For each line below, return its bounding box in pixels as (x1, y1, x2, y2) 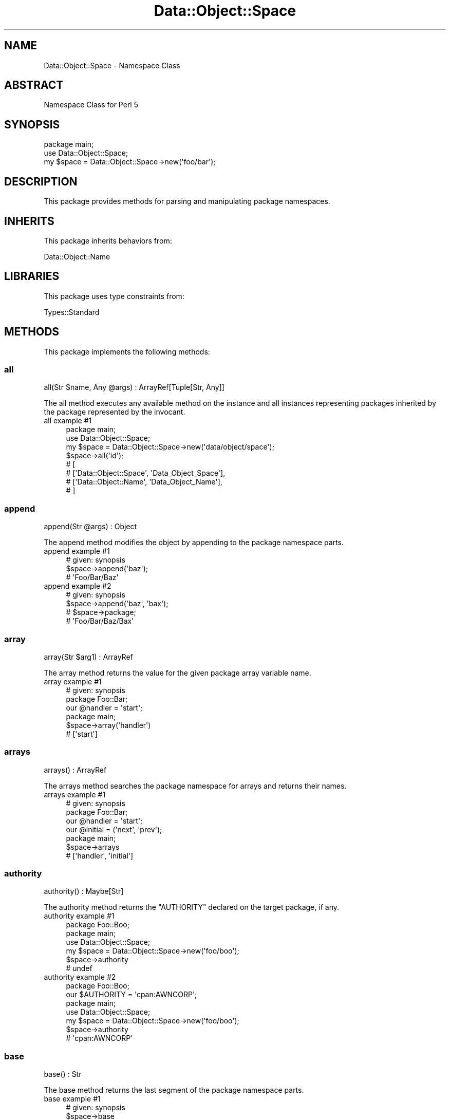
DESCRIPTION (4, 175, 78, 188)
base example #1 (44, 1094, 101, 1104)
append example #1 (44, 547, 110, 556)
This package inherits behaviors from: (44, 236, 172, 245)
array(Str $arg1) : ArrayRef (44, 652, 133, 661)
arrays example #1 (44, 790, 106, 799)
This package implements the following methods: (44, 347, 210, 356)
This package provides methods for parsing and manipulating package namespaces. (44, 197, 330, 206)
